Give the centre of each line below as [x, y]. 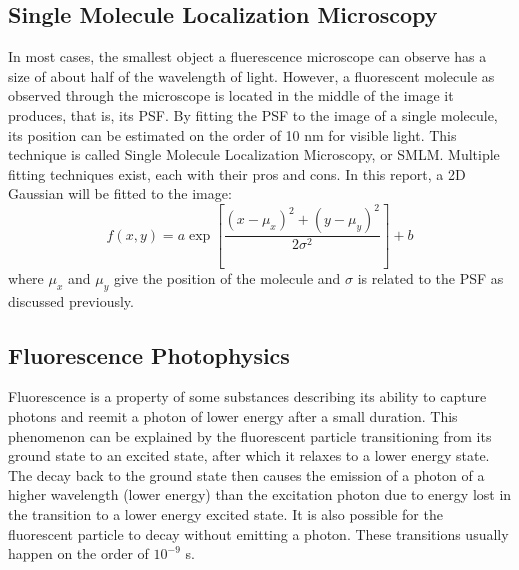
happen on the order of [78, 553]
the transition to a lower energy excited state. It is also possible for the [225, 513]
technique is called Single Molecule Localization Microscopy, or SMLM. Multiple [254, 154]
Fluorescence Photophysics [149, 354]
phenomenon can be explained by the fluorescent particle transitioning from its [250, 435]
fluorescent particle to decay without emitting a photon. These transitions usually [258, 533]
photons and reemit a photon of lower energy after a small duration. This [233, 416]
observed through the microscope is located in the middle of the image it [231, 95]
